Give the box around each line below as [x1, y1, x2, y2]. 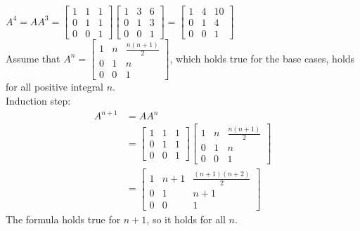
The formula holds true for [6, 211, 121, 226]
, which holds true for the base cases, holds [169, 51, 355, 65]
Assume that [6, 51, 60, 65]
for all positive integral [6, 79, 104, 94]
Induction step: [6, 93, 71, 107]
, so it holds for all [146, 211, 226, 226]
